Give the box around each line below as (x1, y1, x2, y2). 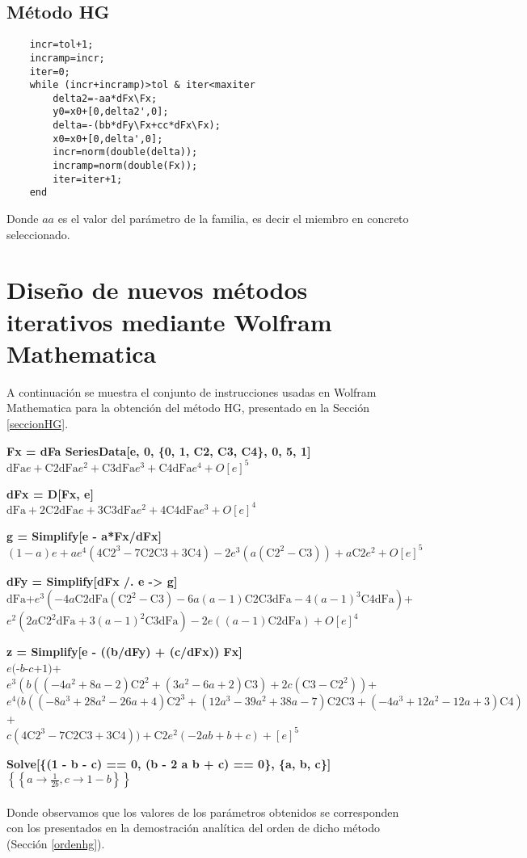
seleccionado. (6, 225, 70, 242)
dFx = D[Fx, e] (6, 485, 94, 502)
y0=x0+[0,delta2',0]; (53, 106, 169, 118)
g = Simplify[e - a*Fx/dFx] (6, 527, 162, 544)
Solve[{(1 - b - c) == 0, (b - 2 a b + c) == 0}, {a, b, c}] (6, 755, 331, 772)
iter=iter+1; (53, 173, 123, 185)
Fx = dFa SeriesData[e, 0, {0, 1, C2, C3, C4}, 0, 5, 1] (6, 442, 311, 459)
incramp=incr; (29, 52, 105, 64)
